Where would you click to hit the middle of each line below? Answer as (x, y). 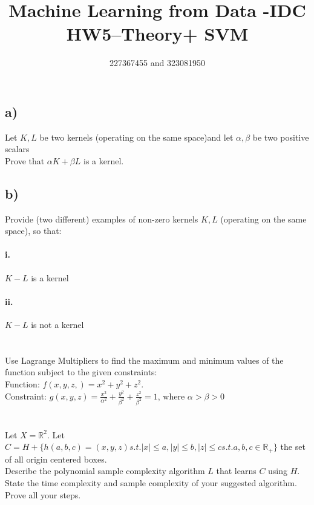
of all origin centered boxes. (56, 459)
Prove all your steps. (43, 494)
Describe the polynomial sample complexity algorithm (105, 471)
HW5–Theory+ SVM (157, 34)
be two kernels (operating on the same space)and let (136, 137)
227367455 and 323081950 (157, 63)
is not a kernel (57, 325)
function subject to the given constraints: (81, 372)
